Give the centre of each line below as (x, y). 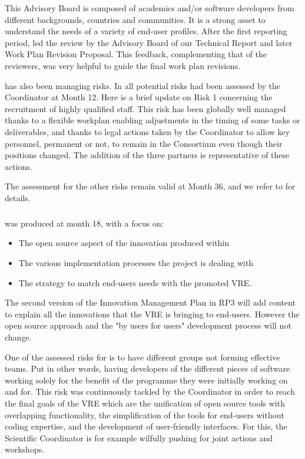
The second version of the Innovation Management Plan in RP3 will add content (150, 302)
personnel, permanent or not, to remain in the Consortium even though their (144, 143)
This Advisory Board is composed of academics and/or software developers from (150, 8)
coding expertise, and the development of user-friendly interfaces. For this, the (146, 426)
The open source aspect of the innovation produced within (124, 243)
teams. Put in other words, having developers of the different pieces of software (147, 368)
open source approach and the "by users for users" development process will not (148, 325)
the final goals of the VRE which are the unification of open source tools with (145, 403)
